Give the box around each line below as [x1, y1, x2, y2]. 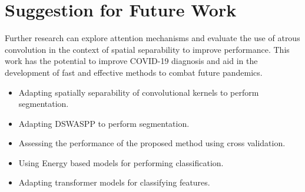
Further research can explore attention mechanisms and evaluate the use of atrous [5, 32, 300, 44]
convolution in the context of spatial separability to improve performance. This [5, 43, 290, 55]
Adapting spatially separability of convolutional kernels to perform [18, 86, 259, 98]
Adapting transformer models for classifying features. [18, 176, 210, 188]
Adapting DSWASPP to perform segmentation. [18, 117, 190, 129]
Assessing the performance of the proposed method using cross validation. [18, 137, 286, 149]
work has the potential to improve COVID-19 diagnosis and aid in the [5, 55, 258, 67]
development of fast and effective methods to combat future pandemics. [5, 66, 263, 78]
